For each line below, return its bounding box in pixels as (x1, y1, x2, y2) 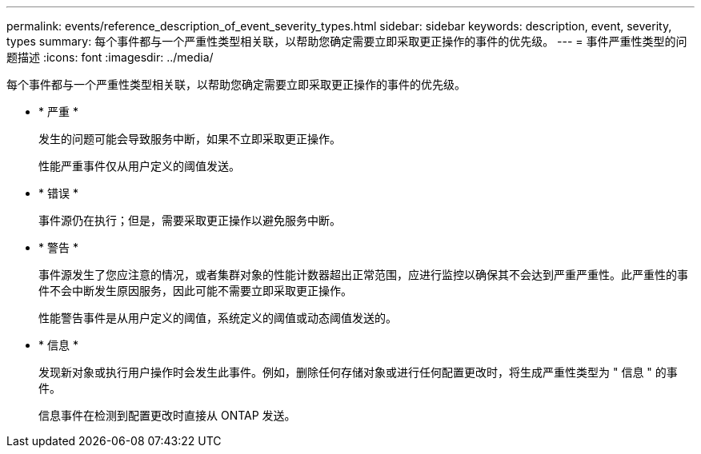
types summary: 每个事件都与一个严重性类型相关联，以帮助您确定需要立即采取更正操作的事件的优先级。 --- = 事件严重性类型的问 (6, 34, 687, 48)
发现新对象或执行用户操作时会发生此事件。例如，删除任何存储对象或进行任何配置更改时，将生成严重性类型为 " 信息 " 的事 (38, 365, 678, 379)
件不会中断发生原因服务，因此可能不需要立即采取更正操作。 (38, 284, 352, 297)
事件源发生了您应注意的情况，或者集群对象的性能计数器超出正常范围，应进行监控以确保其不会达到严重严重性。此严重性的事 (38, 268, 688, 281)
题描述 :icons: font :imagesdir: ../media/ (6, 50, 214, 64)
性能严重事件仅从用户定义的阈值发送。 (38, 159, 240, 173)
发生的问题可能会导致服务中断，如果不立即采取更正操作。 (38, 132, 341, 145)
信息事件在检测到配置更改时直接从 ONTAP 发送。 (38, 408, 296, 422)
